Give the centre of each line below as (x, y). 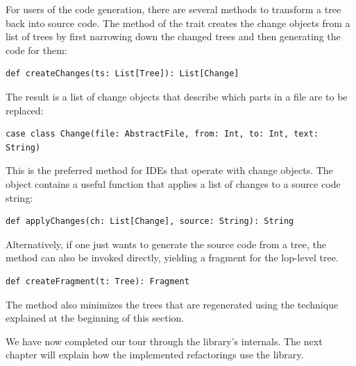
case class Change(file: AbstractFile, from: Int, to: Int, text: (162, 134)
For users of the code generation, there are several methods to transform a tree (173, 9)
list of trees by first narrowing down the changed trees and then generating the (173, 36)
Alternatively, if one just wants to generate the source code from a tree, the (166, 244)
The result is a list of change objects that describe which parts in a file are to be (177, 96)
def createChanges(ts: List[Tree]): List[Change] (122, 74)
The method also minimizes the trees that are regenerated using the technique (172, 304)
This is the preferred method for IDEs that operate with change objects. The (169, 170)
